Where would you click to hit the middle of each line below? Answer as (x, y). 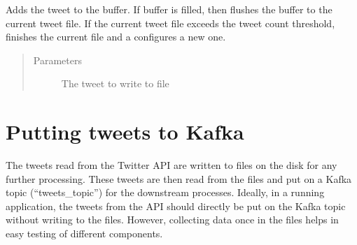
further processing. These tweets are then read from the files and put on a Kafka (179, 178)
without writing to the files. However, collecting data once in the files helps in (172, 220)
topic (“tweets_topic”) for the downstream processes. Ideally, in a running (165, 192)
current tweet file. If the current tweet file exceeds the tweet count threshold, (170, 23)
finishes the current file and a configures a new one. (116, 37)
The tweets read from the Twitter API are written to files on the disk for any (171, 165)
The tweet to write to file (115, 83)
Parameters (57, 60)
